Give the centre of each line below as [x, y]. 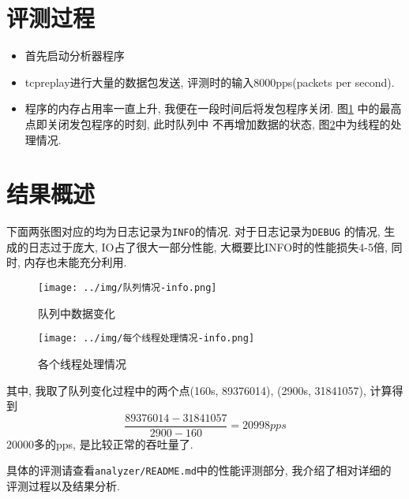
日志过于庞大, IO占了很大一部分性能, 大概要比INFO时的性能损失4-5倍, [208, 246]
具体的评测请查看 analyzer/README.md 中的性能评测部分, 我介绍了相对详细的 [199, 470]
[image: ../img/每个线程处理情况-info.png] [146, 339]
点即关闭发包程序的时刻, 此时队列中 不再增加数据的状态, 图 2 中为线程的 [208, 123]
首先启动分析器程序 [75, 56]
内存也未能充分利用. [75, 262]
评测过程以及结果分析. [63, 486]
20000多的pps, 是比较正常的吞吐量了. [100, 443]
